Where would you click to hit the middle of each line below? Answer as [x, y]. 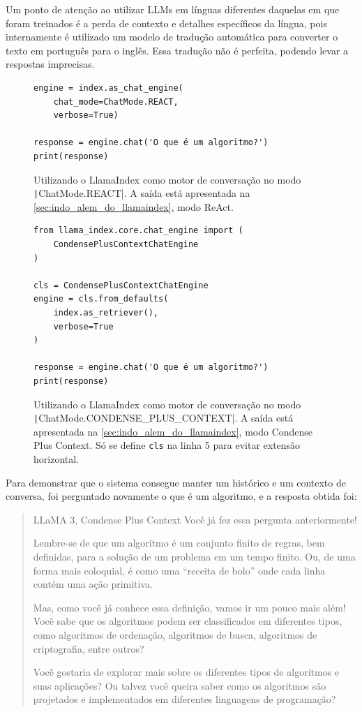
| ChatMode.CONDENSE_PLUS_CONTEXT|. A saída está [164, 418]
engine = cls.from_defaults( [101, 299]
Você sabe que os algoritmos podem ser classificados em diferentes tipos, [188, 621]
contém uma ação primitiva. [93, 584]
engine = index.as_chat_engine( [108, 88]
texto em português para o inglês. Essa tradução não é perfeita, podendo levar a [177, 50]
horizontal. [56, 459]
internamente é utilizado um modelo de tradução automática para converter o [172, 37]
